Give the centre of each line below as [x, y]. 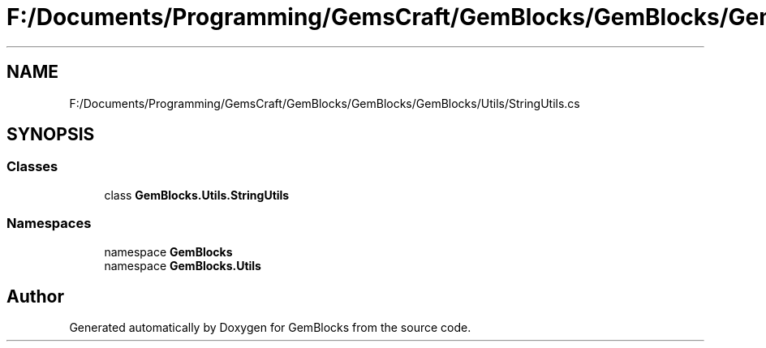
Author [35, 296]
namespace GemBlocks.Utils [183, 265]
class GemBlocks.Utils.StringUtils [197, 195]
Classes [32, 167]
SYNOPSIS [51, 135]
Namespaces [49, 223]
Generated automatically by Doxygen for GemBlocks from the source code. [270, 328]
